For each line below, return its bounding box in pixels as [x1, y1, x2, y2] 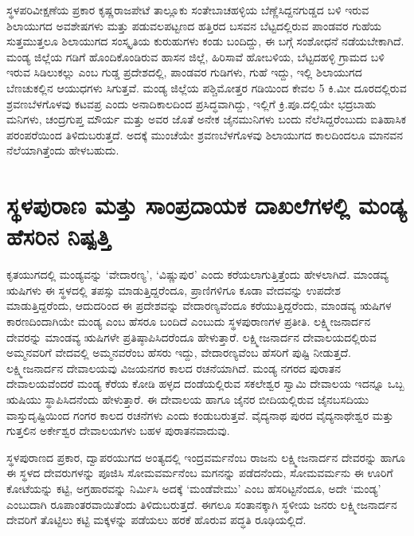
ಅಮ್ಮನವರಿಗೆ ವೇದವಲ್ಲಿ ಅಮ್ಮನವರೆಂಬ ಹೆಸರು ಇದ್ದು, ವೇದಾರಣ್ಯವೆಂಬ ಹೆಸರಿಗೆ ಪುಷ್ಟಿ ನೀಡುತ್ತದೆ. [6, 344, 351, 361]
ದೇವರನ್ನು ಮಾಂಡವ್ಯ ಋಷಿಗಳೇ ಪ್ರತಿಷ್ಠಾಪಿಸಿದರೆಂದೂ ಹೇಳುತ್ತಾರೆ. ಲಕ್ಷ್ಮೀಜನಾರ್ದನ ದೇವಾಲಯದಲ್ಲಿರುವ [6, 328, 377, 345]
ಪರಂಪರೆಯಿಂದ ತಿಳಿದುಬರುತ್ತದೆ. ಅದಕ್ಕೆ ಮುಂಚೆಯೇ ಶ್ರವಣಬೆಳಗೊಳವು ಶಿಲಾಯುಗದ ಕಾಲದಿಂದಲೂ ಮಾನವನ [6, 126, 404, 143]
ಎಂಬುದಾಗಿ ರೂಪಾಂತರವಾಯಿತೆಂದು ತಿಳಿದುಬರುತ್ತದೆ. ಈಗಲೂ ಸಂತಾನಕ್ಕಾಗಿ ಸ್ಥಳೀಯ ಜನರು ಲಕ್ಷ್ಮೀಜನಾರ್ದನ [6, 495, 397, 512]
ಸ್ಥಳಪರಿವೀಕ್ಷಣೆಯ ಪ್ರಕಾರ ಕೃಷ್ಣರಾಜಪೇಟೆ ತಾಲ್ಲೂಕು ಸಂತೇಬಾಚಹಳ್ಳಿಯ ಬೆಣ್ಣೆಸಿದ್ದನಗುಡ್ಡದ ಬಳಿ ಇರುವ [6, 2, 369, 18]
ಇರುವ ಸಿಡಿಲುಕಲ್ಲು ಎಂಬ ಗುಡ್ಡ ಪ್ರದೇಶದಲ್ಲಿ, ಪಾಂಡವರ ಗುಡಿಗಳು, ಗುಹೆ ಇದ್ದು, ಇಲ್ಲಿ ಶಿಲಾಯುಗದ [6, 64, 362, 80]
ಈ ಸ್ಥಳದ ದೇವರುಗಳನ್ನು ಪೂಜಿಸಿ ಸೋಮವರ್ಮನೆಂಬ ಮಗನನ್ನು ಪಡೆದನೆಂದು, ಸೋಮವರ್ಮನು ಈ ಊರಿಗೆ [6, 464, 393, 481]
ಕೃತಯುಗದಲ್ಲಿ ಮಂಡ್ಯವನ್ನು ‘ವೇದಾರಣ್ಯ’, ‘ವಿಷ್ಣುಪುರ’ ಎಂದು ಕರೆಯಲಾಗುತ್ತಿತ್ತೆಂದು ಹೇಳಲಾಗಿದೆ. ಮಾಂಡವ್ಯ [6, 266, 389, 283]
